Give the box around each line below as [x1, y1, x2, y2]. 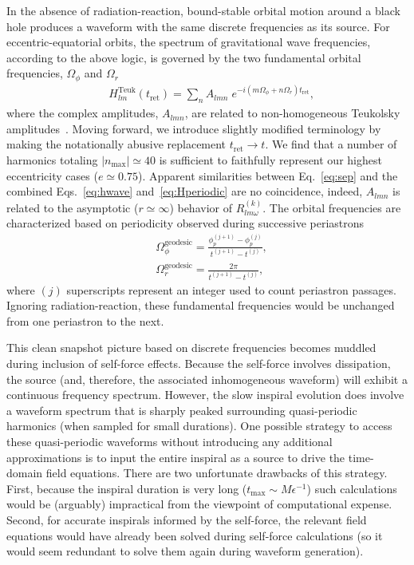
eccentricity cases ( [6, 167, 98, 184]
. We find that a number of [265, 136, 397, 152]
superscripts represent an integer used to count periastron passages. [66, 281, 396, 298]
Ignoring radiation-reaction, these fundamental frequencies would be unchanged [6, 297, 395, 314]
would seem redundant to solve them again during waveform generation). [6, 543, 364, 559]
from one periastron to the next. [6, 312, 164, 329]
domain [6, 464, 43, 481]
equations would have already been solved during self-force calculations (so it [6, 527, 383, 543]
